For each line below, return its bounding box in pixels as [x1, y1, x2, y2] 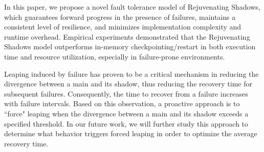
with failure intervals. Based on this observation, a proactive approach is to [4, 98, 240, 109]
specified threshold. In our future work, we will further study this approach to [4, 118, 249, 129]
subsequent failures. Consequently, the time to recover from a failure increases [4, 88, 248, 99]
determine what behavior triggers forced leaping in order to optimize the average [4, 128, 257, 139]
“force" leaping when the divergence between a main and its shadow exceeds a [4, 108, 249, 118]
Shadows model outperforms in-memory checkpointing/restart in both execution [4, 41, 256, 52]
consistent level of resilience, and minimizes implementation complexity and [4, 21, 241, 32]
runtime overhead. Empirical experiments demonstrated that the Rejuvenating [4, 31, 250, 42]
